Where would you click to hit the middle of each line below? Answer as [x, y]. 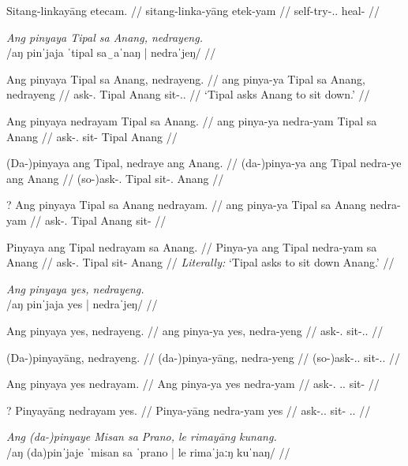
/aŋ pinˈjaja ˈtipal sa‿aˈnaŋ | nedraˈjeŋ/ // [111, 52]
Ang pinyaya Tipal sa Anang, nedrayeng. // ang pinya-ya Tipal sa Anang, [186, 78]
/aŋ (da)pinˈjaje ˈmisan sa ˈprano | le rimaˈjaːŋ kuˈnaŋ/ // [148, 451]
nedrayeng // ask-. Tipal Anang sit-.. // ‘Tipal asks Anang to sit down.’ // [188, 94]
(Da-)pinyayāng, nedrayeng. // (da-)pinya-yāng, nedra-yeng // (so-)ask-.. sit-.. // [204, 357]
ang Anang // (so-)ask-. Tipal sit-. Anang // [115, 178]
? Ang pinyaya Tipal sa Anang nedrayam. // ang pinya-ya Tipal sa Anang [186, 205]
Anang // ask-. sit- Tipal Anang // [92, 136]
